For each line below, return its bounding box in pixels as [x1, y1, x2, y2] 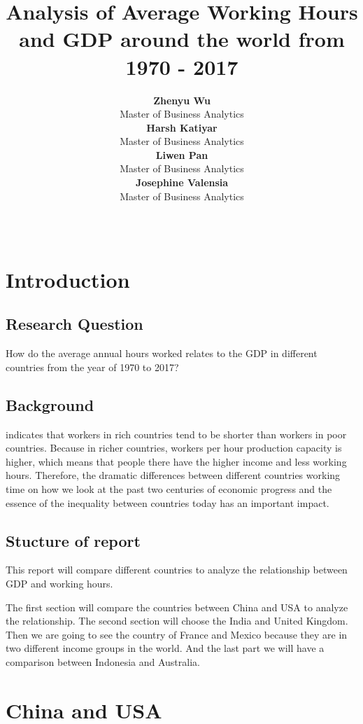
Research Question [6, 313, 143, 335]
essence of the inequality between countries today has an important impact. [6, 495, 329, 510]
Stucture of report [6, 529, 141, 551]
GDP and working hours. [6, 576, 113, 590]
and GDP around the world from [19, 25, 345, 53]
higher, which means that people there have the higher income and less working [6, 454, 347, 468]
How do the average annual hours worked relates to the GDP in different [6, 346, 318, 361]
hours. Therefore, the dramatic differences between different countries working [6, 468, 341, 482]
